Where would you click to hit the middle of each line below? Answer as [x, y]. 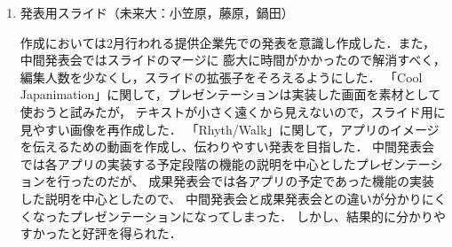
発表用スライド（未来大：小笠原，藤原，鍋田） [157, 12]
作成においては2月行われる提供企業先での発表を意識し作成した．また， [228, 42]
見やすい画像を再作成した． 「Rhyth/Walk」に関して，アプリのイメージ [230, 129]
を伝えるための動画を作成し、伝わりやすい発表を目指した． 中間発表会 [227, 147]
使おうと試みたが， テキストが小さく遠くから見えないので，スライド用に [233, 111]
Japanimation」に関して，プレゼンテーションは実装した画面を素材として [230, 94]
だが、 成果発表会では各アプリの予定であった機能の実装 [271, 181]
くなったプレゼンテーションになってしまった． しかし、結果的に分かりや [233, 216]
